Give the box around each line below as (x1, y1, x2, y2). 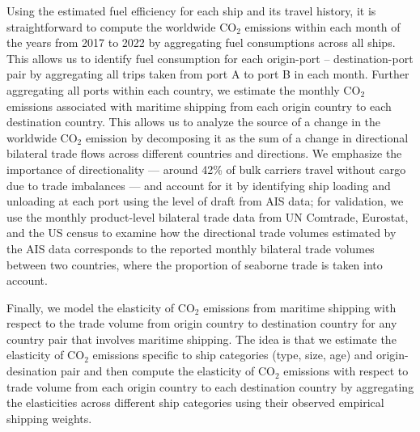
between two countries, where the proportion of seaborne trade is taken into (6, 256, 383, 273)
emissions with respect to (283, 362, 409, 379)
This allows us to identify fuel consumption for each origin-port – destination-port (6, 49, 414, 66)
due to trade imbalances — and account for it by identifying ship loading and (6, 176, 391, 193)
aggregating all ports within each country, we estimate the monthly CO (6, 81, 361, 98)
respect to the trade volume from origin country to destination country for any (6, 315, 397, 332)
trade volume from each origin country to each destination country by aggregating (6, 378, 414, 395)
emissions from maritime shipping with (203, 299, 397, 316)
